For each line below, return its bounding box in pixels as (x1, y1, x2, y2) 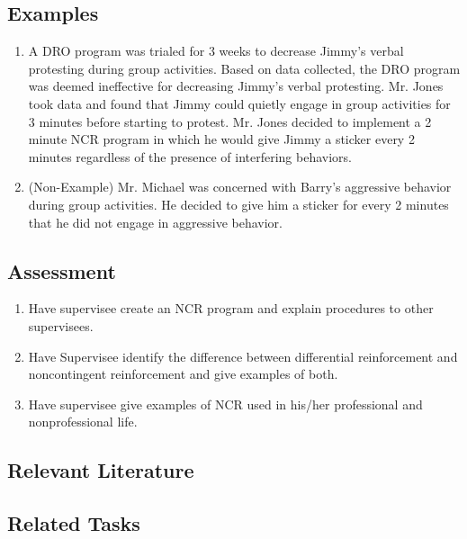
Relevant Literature (7, 456, 194, 484)
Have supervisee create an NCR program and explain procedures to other (28, 299, 434, 318)
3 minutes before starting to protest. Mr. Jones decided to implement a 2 (28, 112, 432, 130)
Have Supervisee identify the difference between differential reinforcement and (28, 346, 458, 365)
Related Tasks (7, 509, 140, 537)
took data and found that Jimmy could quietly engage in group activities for (28, 94, 451, 112)
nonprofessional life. (28, 412, 138, 431)
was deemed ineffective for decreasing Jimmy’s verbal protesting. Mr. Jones (28, 76, 444, 95)
